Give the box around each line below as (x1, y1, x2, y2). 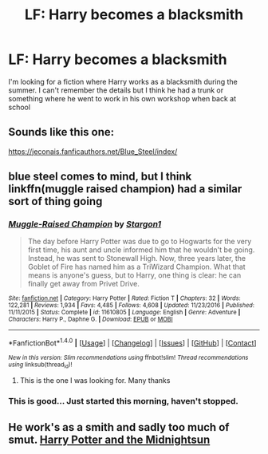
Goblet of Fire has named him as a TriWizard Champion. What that (27, 262, 246, 272)
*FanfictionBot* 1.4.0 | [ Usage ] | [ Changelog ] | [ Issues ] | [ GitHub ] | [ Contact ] (8, 337, 257, 348)
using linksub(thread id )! (8, 361, 73, 370)
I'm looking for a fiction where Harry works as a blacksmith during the (8, 77, 238, 86)
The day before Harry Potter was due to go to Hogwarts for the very (27, 237, 252, 247)
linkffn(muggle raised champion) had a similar (8, 182, 242, 196)
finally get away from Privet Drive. (27, 279, 140, 289)
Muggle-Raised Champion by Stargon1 (8, 219, 162, 230)
